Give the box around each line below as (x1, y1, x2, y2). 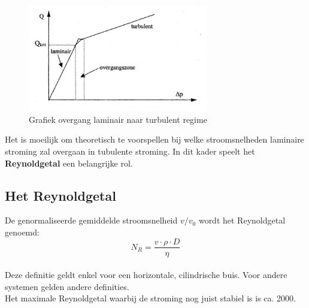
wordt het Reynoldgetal (198, 214, 286, 227)
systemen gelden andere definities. (5, 280, 129, 292)
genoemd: (5, 225, 40, 238)
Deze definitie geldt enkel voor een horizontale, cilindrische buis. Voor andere (5, 268, 287, 281)
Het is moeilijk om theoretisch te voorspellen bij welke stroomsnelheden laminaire (5, 133, 304, 146)
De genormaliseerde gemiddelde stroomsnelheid (5, 214, 178, 227)
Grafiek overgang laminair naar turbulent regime (29, 113, 207, 125)
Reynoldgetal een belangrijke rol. (5, 156, 133, 169)
